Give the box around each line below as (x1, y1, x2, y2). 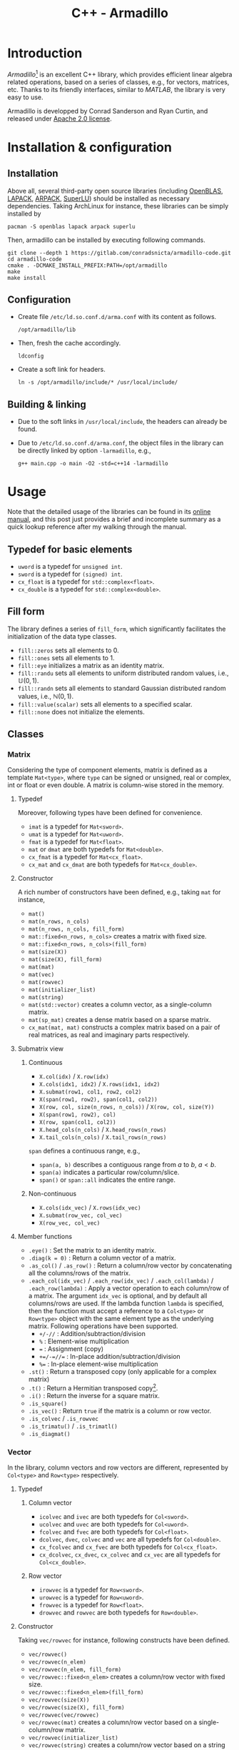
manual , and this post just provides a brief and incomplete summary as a (7, 515, 221, 524)
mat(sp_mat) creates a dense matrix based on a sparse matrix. (28, 1016, 211, 1024)
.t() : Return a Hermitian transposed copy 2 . (28, 1382, 158, 1392)
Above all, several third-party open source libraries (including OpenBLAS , (7, 186, 223, 195)
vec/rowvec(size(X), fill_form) (28, 1704, 125, 1711)
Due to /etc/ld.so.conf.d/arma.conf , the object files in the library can (17, 439, 224, 447)
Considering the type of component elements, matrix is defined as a (7, 766, 208, 774)
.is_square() (28, 1400, 68, 1407)
